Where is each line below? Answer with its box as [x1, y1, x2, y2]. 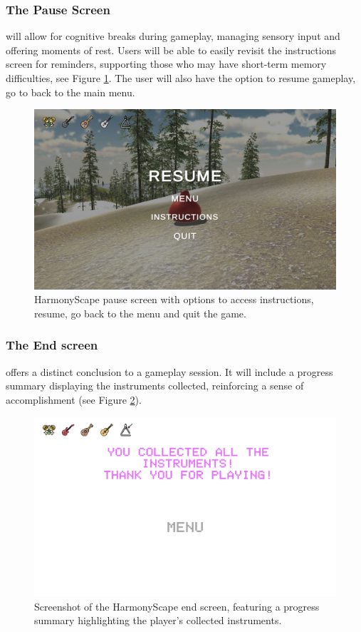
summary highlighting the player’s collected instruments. [34, 613, 282, 628]
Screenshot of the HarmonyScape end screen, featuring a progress [34, 598, 320, 613]
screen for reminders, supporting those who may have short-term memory [6, 56, 327, 71]
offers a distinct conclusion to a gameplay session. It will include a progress [6, 364, 333, 379]
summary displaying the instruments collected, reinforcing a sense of [6, 378, 304, 393]
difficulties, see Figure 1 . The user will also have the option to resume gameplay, [6, 71, 356, 85]
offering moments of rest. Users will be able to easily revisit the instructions [6, 42, 336, 57]
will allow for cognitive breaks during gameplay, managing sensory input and [6, 29, 340, 44]
